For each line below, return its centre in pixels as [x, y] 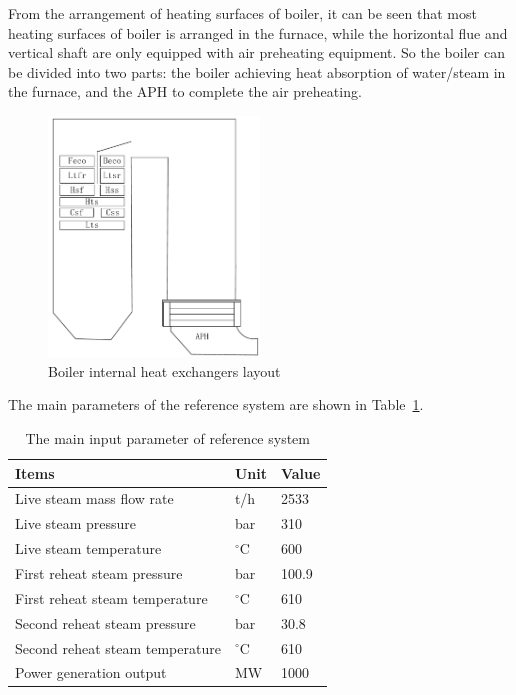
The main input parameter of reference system [167, 438]
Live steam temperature [88, 548]
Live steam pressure [76, 523]
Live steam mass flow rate [94, 498]
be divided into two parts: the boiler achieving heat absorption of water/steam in [257, 71]
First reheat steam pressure [99, 573]
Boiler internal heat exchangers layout [164, 370]
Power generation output [91, 672]
